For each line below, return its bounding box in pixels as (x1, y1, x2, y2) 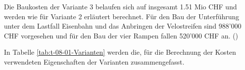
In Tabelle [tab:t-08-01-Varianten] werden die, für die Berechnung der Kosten (4, 47, 236, 57)
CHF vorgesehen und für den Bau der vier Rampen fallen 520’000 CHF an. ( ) (4, 30, 238, 40)
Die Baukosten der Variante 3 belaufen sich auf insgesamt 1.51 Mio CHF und (4, 1, 237, 11)
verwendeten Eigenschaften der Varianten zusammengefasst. (4, 56, 184, 67)
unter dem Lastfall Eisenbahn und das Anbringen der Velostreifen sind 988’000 (4, 21, 242, 31)
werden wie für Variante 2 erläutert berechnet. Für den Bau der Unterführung (4, 11, 240, 21)
